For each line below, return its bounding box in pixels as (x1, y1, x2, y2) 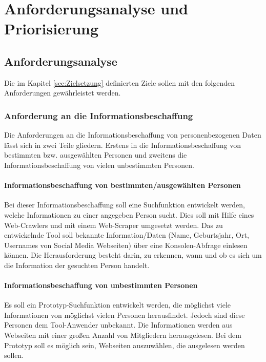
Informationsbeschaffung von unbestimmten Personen (4, 280, 198, 291)
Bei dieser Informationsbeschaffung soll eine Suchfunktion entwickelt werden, (4, 199, 245, 210)
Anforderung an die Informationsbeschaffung (4, 109, 193, 122)
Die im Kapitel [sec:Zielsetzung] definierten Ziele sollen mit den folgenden (4, 77, 235, 88)
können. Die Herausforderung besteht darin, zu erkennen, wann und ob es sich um (4, 250, 262, 260)
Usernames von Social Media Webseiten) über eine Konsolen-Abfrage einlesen (4, 239, 248, 250)
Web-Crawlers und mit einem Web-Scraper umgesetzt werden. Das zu (4, 219, 223, 230)
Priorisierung (4, 18, 99, 39)
